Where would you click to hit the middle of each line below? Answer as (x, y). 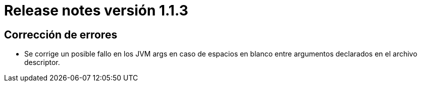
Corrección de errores (61, 34)
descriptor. (42, 62)
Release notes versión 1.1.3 (96, 10)
